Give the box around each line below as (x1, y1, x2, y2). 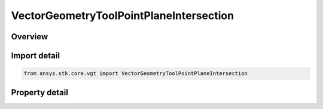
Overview (11, 32, 48, 42)
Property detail (11, 87, 69, 98)
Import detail (11, 51, 60, 61)
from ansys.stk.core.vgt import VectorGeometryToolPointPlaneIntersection (23, 70, 248, 77)
